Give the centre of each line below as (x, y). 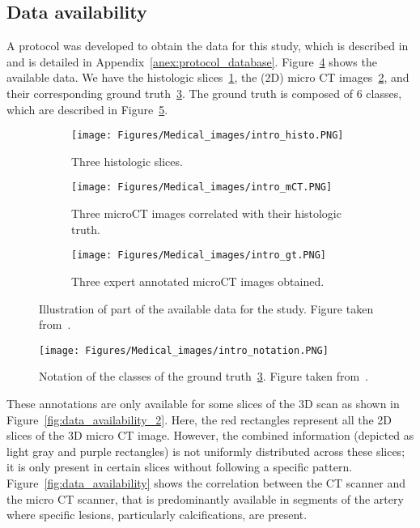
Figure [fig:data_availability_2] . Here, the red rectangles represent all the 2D (199, 419)
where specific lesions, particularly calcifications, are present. (157, 515)
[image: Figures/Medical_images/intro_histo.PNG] (208, 136)
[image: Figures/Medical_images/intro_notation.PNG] (184, 350)
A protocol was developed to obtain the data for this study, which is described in (208, 46)
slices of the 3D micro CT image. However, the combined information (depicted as (210, 435)
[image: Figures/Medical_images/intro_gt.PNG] (199, 255)
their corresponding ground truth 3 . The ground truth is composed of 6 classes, (204, 93)
